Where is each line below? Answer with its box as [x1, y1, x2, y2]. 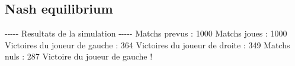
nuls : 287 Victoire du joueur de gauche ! [5, 50, 153, 62]
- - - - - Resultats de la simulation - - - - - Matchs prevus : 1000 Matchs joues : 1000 [5, 27, 287, 39]
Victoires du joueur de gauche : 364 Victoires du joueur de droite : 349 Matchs [5, 38, 290, 51]
